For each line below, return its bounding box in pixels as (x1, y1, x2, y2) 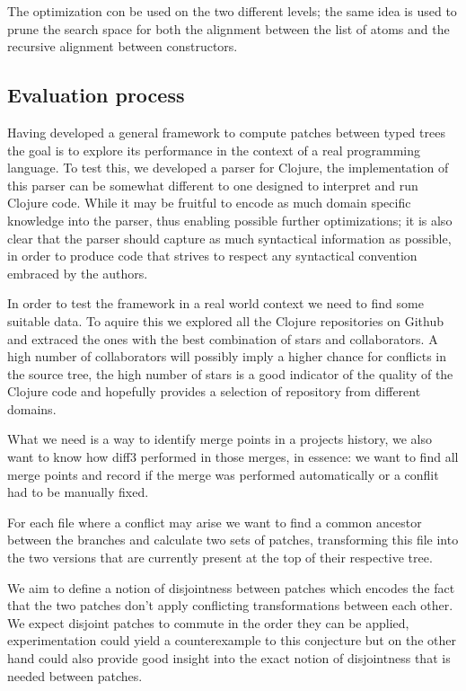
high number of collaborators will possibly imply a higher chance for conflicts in (7, 347, 446, 366)
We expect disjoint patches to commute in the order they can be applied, (7, 613, 409, 632)
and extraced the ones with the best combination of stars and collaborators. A (7, 329, 438, 348)
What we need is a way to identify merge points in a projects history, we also (7, 430, 432, 448)
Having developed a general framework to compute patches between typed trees (7, 122, 445, 141)
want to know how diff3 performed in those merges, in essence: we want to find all (7, 447, 459, 466)
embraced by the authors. (7, 263, 148, 282)
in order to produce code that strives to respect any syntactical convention (7, 246, 418, 265)
